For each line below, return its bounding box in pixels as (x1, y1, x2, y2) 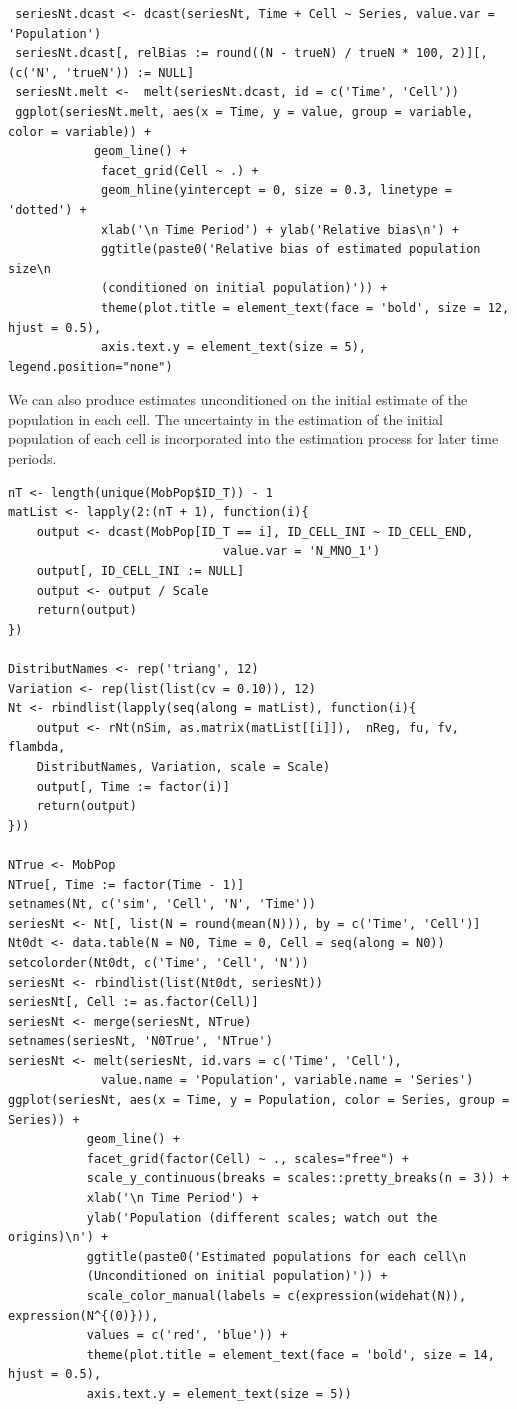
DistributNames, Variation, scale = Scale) (36, 759, 331, 774)
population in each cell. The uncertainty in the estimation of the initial (8, 408, 443, 429)
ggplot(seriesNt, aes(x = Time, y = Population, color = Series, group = (8, 1093, 510, 1108)
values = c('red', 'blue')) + (86, 1328, 288, 1343)
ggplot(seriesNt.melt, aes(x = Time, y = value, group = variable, (15, 104, 474, 119)
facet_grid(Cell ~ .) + (101, 163, 259, 178)
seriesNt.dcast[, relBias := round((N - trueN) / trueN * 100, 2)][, (15, 46, 488, 61)
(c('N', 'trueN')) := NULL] (8, 65, 195, 80)
